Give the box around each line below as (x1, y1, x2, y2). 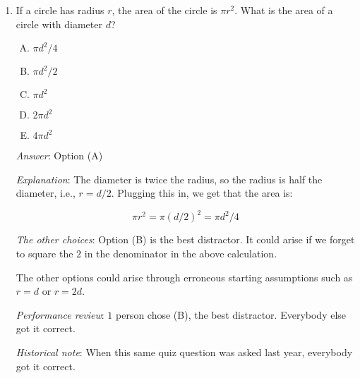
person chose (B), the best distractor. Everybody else (115, 307, 347, 322)
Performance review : (16, 307, 104, 322)
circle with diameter (16, 16, 102, 31)
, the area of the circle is (112, 3, 217, 17)
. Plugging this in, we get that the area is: (111, 185, 293, 200)
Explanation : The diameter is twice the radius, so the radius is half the (16, 171, 323, 186)
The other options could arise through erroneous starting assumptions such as (16, 269, 353, 284)
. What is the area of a (234, 3, 333, 17)
